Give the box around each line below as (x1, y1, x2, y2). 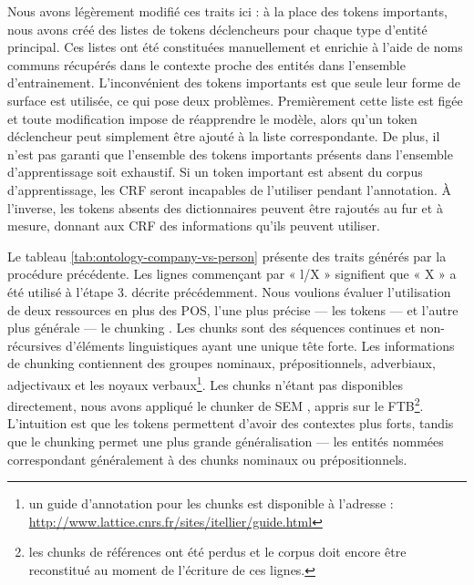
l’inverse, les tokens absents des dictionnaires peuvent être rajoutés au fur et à (7, 198, 443, 217)
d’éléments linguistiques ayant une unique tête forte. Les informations (65, 335, 455, 354)
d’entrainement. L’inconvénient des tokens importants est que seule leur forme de (7, 73, 460, 92)
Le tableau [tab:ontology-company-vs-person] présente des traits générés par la (7, 246, 447, 265)
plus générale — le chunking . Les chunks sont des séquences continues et (7, 318, 417, 337)
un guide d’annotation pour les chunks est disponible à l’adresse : (28, 494, 394, 513)
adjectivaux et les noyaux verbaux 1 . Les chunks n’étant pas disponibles (7, 372, 403, 394)
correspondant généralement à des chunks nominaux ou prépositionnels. (7, 449, 407, 468)
